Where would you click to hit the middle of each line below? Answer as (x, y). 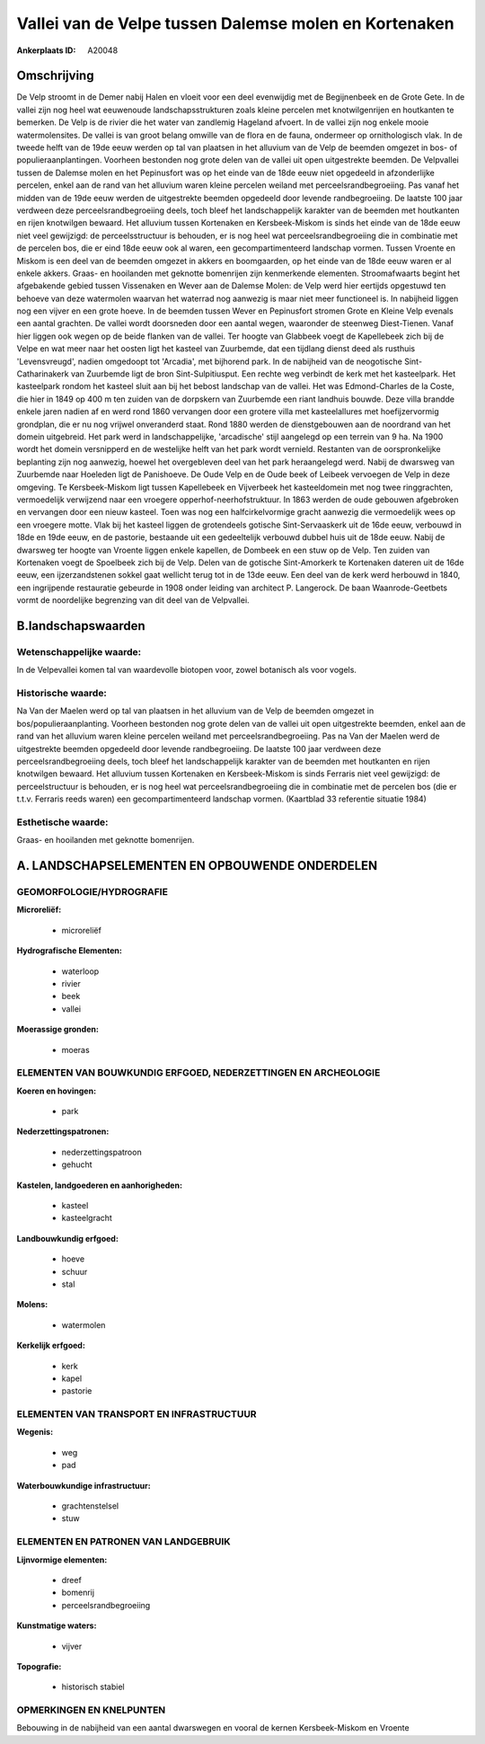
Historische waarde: (62, 693)
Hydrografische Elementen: (70, 951)
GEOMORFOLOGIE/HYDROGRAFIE (92, 892)
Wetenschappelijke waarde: (79, 651)
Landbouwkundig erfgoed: (67, 1238)
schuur (75, 1271)
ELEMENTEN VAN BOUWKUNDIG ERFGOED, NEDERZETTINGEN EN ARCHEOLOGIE (198, 1073)
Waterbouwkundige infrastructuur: (84, 1485)
